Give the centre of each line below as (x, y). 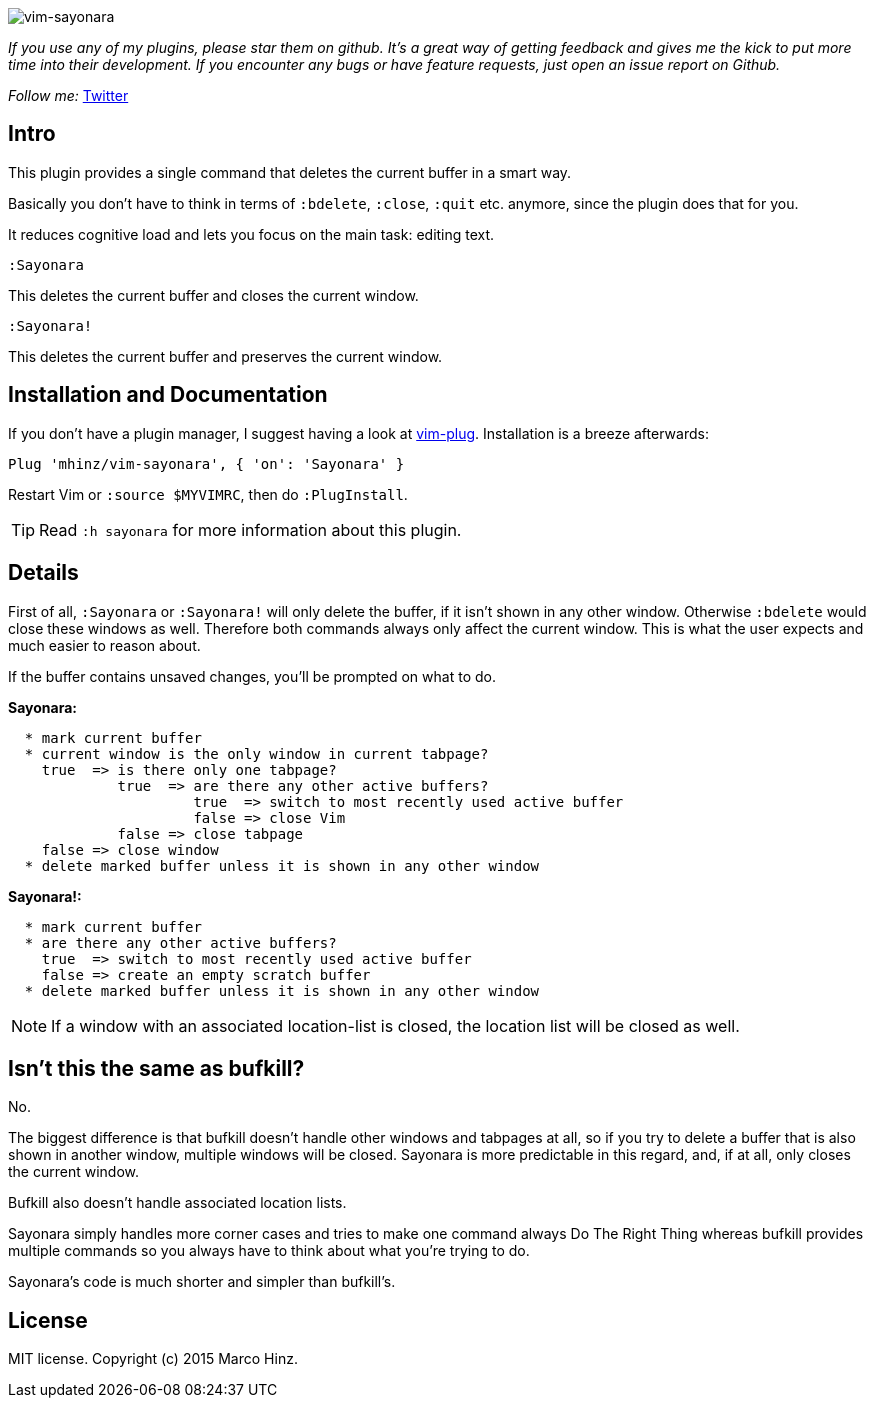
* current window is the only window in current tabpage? (256, 753)
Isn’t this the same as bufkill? (156, 1068)
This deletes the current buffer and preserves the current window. (225, 356)
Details (43, 573)
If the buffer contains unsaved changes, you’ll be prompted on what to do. (252, 676)
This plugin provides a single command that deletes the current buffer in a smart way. (290, 172)
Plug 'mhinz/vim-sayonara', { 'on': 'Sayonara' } (206, 463)
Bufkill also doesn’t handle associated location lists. (177, 1203)
